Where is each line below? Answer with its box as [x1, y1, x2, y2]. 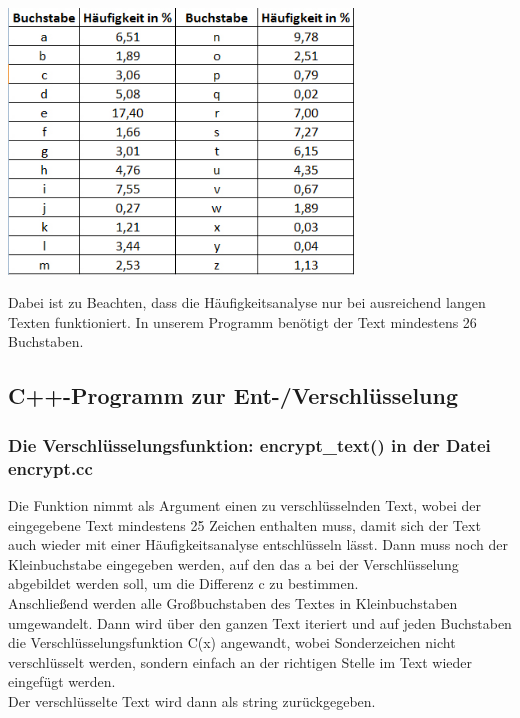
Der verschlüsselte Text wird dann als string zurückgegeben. [8, 690, 376, 711]
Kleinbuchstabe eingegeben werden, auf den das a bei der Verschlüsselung [8, 553, 459, 574]
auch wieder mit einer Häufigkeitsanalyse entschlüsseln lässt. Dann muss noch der [8, 534, 508, 555]
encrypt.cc [8, 455, 93, 480]
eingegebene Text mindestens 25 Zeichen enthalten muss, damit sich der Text [8, 514, 481, 535]
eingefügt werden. [8, 671, 116, 692]
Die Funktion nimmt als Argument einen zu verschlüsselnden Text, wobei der [8, 494, 481, 515]
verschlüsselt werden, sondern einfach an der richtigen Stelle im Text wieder [8, 651, 473, 672]
